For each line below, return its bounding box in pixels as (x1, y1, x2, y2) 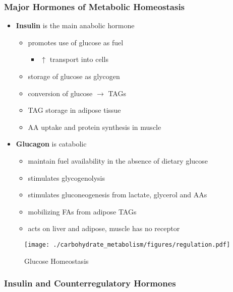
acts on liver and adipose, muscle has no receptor (28, 223, 180, 234)
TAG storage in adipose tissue (28, 105, 121, 115)
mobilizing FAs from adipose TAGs (28, 206, 137, 216)
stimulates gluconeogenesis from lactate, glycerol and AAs (28, 189, 207, 200)
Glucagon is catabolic (16, 138, 87, 149)
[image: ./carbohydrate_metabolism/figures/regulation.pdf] (24, 241, 230, 248)
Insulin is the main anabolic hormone (16, 20, 135, 31)
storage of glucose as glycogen (28, 71, 120, 81)
